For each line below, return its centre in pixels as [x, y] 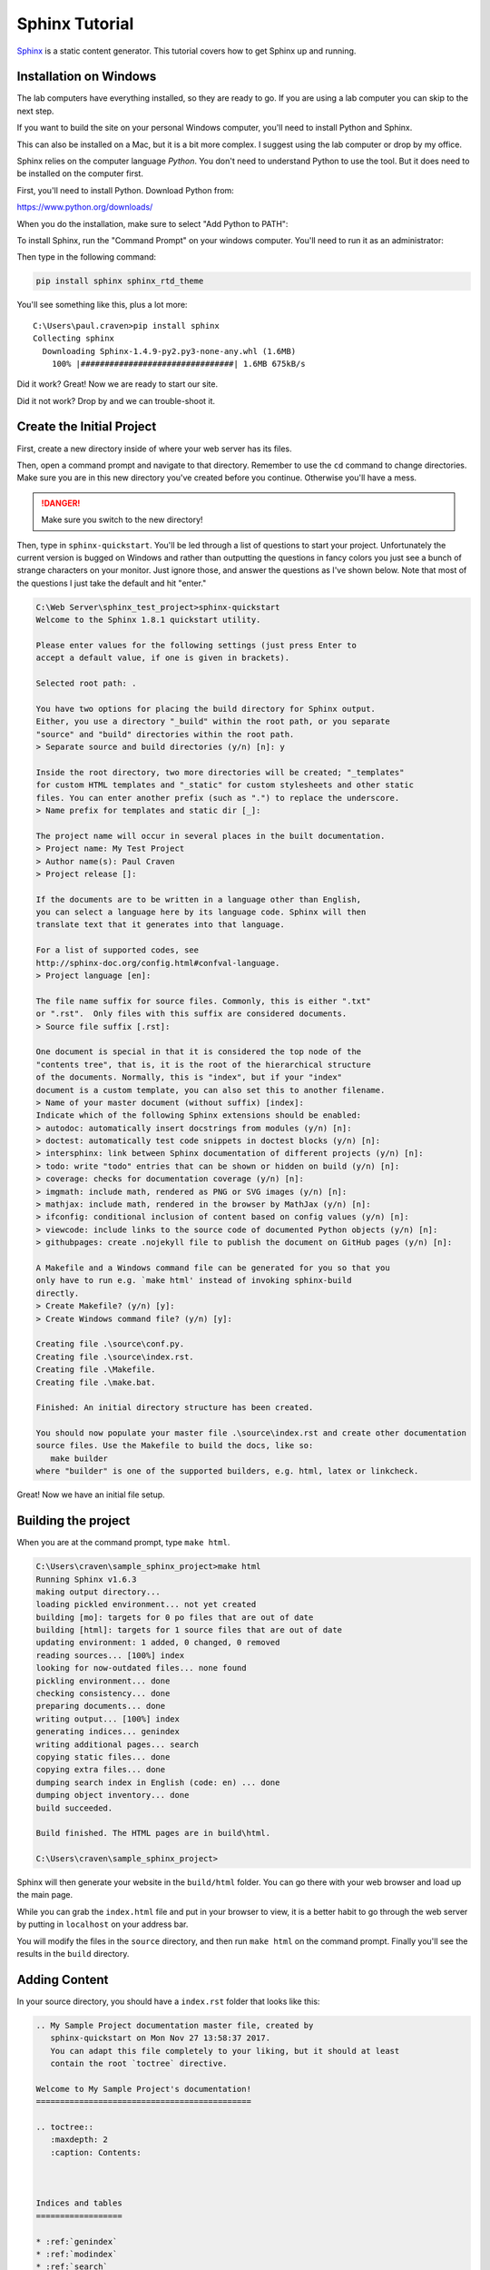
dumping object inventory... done [113, 1795]
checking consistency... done [103, 1694]
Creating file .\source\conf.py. [110, 1344]
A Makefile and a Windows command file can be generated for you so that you [213, 1268]
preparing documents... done [101, 1706]
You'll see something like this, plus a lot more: [102, 305]
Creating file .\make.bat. [96, 1382]
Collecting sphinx [74, 339]
